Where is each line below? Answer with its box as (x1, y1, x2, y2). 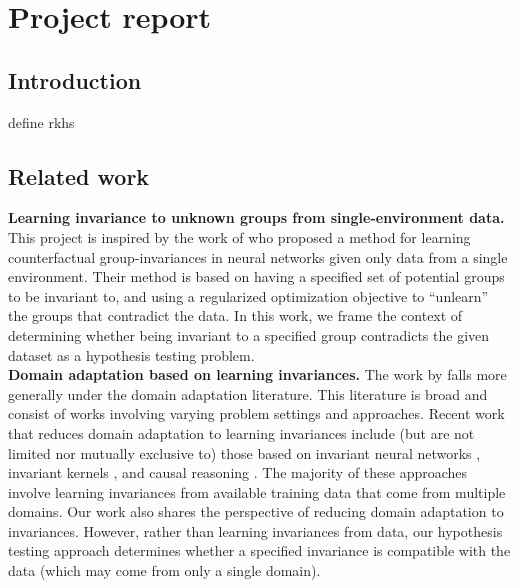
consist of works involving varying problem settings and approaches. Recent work (8, 403, 505, 424)
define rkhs (8, 111, 75, 132)
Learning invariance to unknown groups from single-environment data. (8, 207, 505, 228)
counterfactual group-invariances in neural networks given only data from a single (8, 246, 508, 267)
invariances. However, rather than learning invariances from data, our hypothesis (8, 520, 503, 541)
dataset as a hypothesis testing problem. (8, 344, 255, 365)
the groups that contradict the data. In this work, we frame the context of (8, 305, 463, 326)
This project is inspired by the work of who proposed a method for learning (8, 226, 471, 247)
